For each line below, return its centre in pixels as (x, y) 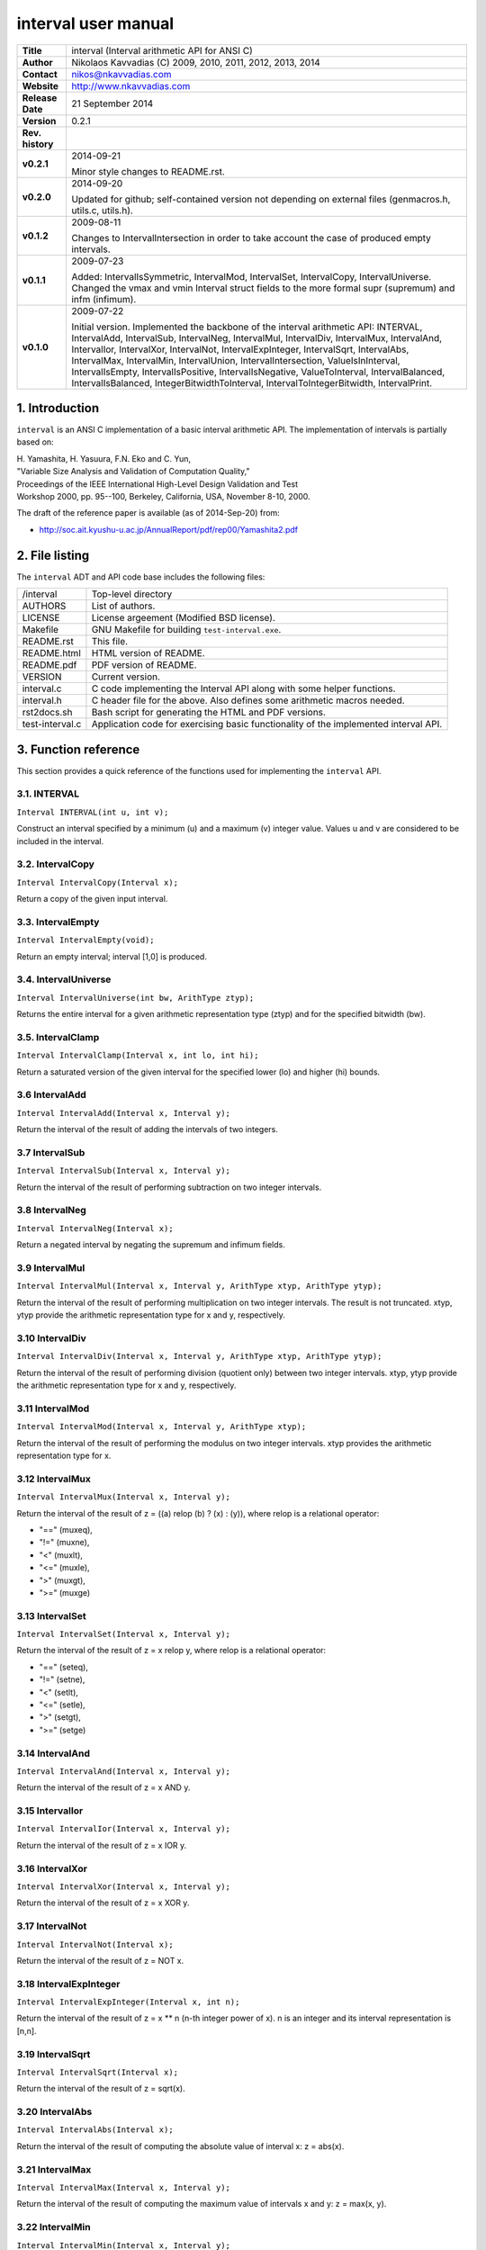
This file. (110, 642)
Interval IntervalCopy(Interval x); (98, 882)
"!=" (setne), (62, 1679)
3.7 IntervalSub (51, 1152)
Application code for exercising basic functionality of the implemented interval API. (267, 724)
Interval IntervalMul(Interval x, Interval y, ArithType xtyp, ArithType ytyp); (199, 1286)
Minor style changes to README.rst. (148, 171)
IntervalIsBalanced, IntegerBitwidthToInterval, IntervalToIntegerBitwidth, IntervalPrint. (252, 382)
